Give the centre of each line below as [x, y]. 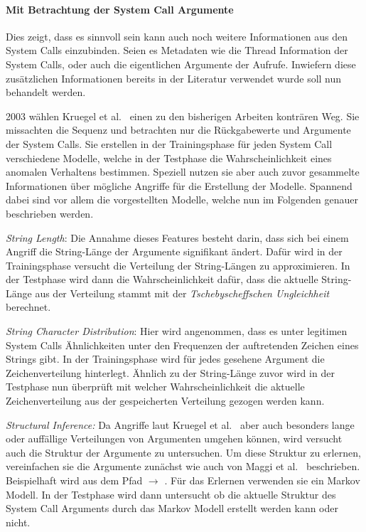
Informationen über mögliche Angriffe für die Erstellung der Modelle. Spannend [179, 185]
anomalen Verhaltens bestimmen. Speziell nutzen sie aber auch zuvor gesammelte [183, 172]
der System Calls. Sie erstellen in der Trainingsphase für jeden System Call [169, 143]
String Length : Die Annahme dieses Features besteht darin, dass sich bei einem [177, 237]
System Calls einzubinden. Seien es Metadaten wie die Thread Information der [177, 50]
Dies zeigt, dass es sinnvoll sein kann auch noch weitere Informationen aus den [177, 36]
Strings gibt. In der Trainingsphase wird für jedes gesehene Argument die [165, 359]
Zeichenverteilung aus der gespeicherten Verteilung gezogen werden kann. [165, 401]
